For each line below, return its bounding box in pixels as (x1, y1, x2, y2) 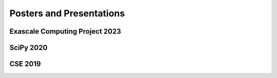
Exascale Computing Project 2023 (9, 27, 122, 36)
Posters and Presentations (9, 8, 125, 19)
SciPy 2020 (9, 43, 48, 52)
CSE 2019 (9, 60, 41, 68)
